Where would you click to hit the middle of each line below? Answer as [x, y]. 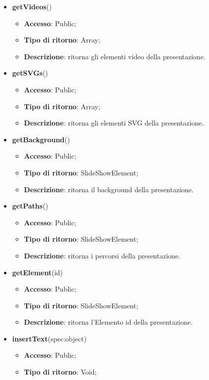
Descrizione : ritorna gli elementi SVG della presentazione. [114, 123]
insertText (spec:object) [49, 338]
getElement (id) [38, 272]
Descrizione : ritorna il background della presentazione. [109, 189]
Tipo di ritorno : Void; [60, 372]
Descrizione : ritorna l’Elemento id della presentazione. [108, 322]
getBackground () [41, 139]
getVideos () [32, 6]
